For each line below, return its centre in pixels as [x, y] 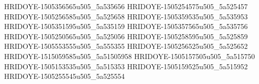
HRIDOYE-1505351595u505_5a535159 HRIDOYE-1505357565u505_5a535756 [126, 26]
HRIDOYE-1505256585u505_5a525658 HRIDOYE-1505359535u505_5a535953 [126, 16]
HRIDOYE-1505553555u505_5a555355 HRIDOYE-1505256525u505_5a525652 [126, 46]
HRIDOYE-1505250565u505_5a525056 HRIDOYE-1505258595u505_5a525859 [126, 36]
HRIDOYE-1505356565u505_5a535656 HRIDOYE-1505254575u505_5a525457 [126, 6]
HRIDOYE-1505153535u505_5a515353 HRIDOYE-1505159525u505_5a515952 [126, 66]
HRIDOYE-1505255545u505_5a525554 [65, 76]
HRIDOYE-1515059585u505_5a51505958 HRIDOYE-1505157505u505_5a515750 [129, 56]
